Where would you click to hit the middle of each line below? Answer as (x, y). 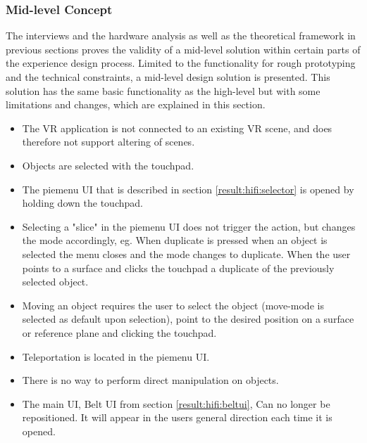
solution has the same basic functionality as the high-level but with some (163, 90)
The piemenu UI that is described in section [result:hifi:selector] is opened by (188, 189)
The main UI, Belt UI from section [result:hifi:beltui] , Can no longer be (176, 403)
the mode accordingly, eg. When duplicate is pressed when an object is (175, 240)
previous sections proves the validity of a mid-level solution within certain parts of (183, 49)
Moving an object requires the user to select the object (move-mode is (173, 305)
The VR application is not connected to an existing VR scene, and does (177, 128)
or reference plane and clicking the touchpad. (119, 332)
